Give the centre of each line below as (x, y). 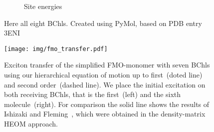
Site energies (43, 6)
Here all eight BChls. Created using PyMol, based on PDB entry (103, 23)
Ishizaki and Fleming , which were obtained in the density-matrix (105, 114)
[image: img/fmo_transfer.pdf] (56, 49)
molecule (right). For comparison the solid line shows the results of (107, 104)
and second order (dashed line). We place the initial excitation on (105, 84)
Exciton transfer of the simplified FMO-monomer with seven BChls (107, 65)
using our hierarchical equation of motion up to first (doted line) (103, 75)
